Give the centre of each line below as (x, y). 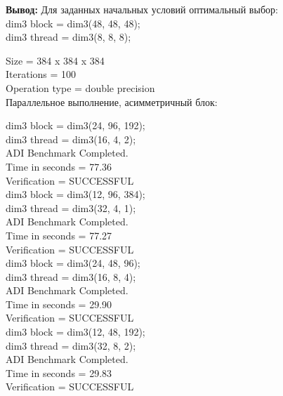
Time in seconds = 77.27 (59, 235)
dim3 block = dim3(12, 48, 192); (75, 332)
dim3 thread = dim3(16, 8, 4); (71, 276)
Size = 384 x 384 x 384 (55, 60)
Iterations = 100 (41, 74)
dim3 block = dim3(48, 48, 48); (73, 23)
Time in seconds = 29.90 (59, 304)
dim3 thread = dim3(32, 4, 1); (71, 207)
